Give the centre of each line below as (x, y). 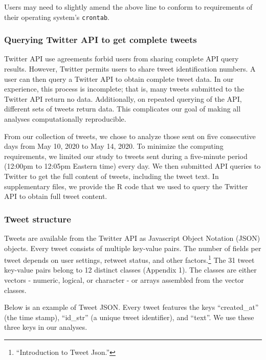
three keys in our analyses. (46, 327)
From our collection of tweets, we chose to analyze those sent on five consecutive (130, 136)
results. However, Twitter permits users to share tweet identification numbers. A (130, 69)
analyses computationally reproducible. (65, 119)
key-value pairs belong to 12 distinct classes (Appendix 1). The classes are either (130, 270)
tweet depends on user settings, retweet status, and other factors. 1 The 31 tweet (129, 259)
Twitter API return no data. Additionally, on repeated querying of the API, (123, 98)
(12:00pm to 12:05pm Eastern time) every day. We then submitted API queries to (132, 166)
